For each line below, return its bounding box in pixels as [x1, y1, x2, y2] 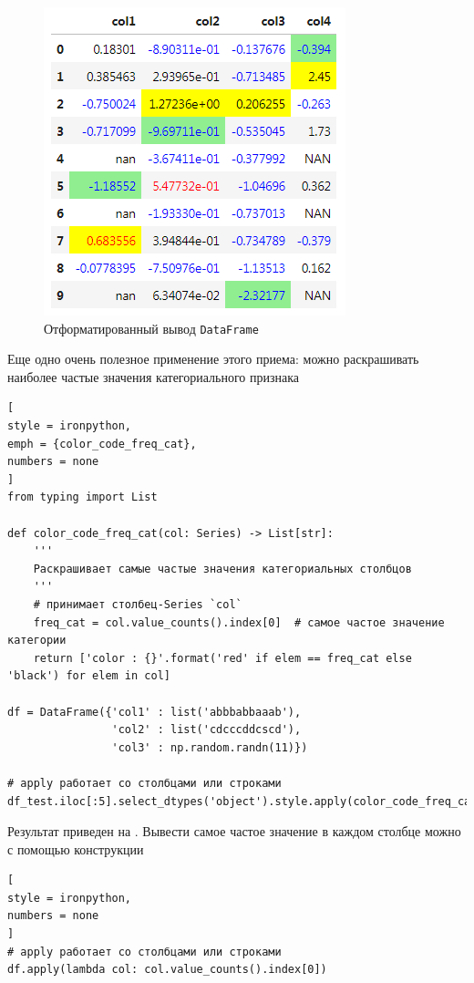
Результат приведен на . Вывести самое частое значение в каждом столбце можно [7, 822, 461, 841]
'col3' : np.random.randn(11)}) [111, 740, 308, 754]
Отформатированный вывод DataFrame [44, 318, 259, 337]
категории [7, 634, 67, 647]
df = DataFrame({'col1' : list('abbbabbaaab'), [7, 705, 302, 719]
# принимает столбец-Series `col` [33, 597, 242, 611]
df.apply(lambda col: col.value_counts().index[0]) [7, 963, 327, 977]
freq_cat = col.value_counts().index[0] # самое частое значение [33, 616, 445, 629]
